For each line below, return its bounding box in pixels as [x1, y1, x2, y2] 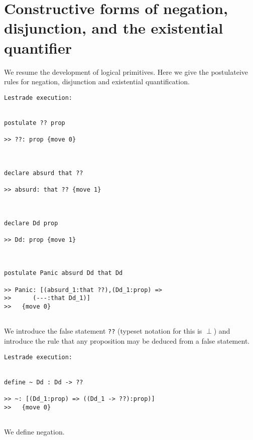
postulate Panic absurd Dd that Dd [4, 269, 123, 277]
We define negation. [4, 426, 65, 436]
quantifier [4, 37, 72, 58]
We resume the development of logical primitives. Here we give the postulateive [4, 66, 248, 77]
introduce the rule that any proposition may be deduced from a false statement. [4, 336, 250, 346]
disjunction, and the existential [4, 18, 223, 38]
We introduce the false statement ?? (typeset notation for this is [4, 326, 202, 336]
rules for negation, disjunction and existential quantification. [4, 76, 190, 87]
